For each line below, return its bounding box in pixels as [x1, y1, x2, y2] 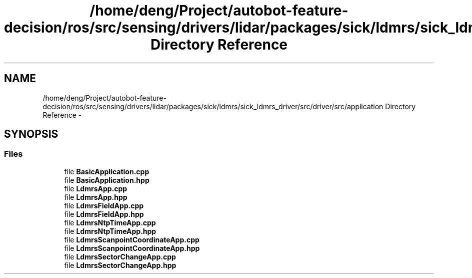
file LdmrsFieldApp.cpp [64, 201, 144, 210]
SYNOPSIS [4, 128, 58, 141]
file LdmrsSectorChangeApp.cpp [64, 252, 176, 261]
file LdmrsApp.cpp [64, 184, 127, 193]
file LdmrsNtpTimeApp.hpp [64, 226, 156, 235]
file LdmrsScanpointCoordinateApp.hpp [64, 243, 200, 252]
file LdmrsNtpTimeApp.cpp [64, 218, 156, 227]
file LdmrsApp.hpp [64, 192, 127, 201]
